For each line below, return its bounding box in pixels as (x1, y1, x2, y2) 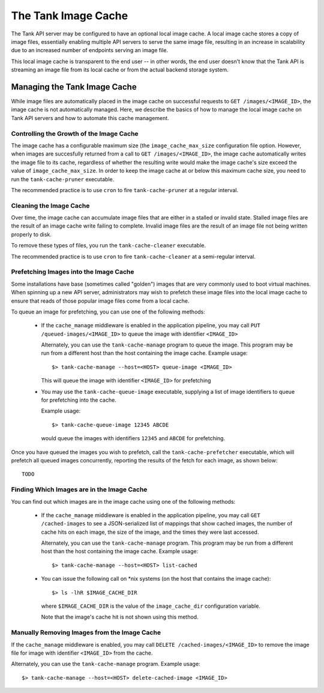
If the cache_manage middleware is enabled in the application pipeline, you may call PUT (41, 322, 260, 329)
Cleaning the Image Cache (11, 201, 90, 210)
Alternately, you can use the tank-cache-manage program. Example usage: (11, 661, 200, 668)
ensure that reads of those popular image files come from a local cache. (11, 297, 190, 304)
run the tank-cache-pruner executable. (11, 175, 115, 183)
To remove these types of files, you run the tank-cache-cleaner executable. (11, 242, 206, 249)
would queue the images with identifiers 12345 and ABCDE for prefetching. (41, 435, 225, 442)
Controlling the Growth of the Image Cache (11, 129, 139, 138)
